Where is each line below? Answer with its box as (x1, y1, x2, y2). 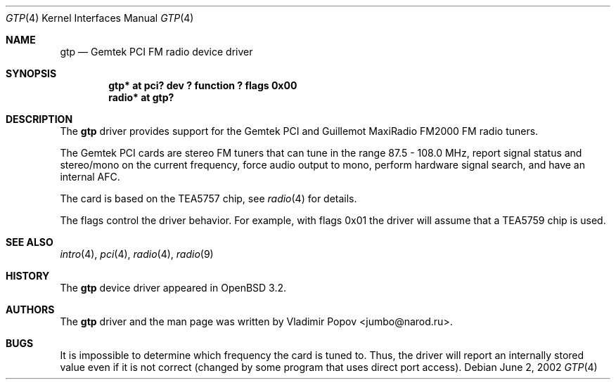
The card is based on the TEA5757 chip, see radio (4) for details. (60, 192, 357, 204)
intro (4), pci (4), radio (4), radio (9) (60, 248, 214, 260)
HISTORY (6, 270, 50, 282)
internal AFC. (60, 171, 120, 183)
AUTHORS (6, 304, 55, 315)
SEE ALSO (6, 236, 53, 248)
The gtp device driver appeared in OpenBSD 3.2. (60, 282, 287, 294)
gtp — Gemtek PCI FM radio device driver (60, 46, 253, 58)
